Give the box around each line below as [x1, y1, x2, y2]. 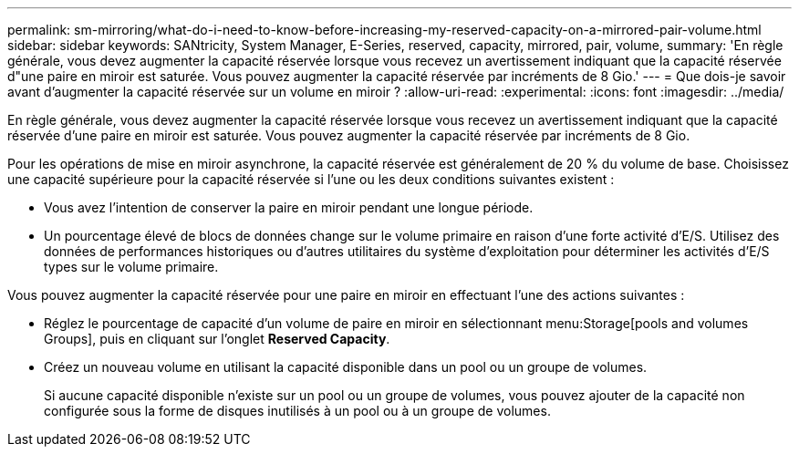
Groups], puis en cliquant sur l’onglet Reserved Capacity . [44, 331, 390, 346]
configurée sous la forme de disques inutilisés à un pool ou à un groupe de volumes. [44, 403, 551, 418]
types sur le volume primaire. [44, 259, 219, 274]
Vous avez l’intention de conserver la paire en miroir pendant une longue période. [44, 200, 534, 215]
